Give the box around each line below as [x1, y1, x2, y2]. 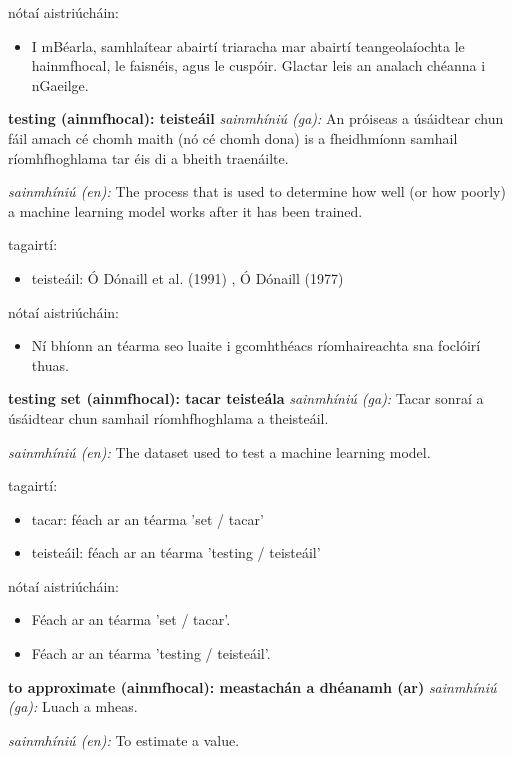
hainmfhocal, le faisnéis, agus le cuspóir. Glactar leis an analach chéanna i [31, 55, 486, 76]
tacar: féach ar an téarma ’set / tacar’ [31, 508, 264, 529]
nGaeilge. [31, 74, 89, 95]
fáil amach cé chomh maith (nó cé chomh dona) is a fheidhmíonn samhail [8, 127, 458, 148]
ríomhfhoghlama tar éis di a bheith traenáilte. [8, 147, 289, 168]
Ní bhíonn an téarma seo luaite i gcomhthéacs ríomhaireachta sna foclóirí [31, 335, 481, 356]
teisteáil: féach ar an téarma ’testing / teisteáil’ [31, 542, 321, 563]
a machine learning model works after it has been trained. [8, 200, 363, 221]
